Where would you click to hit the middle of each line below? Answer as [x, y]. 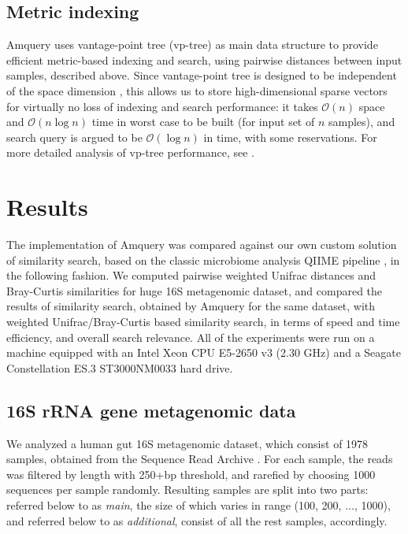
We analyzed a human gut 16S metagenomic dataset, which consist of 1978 [187, 443]
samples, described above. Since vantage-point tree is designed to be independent [202, 75]
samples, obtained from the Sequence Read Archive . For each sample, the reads [200, 459]
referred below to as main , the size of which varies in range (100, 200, [174, 505]
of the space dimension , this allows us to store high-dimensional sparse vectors [197, 90]
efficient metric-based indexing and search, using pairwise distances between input [204, 59]
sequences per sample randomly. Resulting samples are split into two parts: [187, 489]
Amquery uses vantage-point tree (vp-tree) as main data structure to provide [192, 44]
